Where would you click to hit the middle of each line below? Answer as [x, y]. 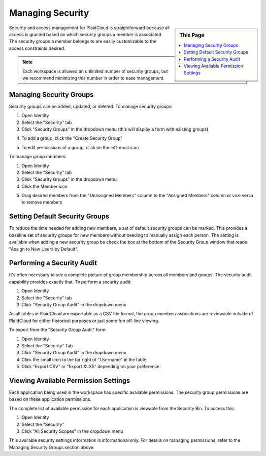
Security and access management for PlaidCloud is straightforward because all [89, 28]
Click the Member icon [44, 186]
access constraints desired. [37, 48]
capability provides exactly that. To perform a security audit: [70, 282]
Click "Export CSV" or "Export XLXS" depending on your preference [90, 367]
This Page [192, 35]
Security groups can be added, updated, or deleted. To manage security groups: [91, 106]
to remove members [42, 202]
